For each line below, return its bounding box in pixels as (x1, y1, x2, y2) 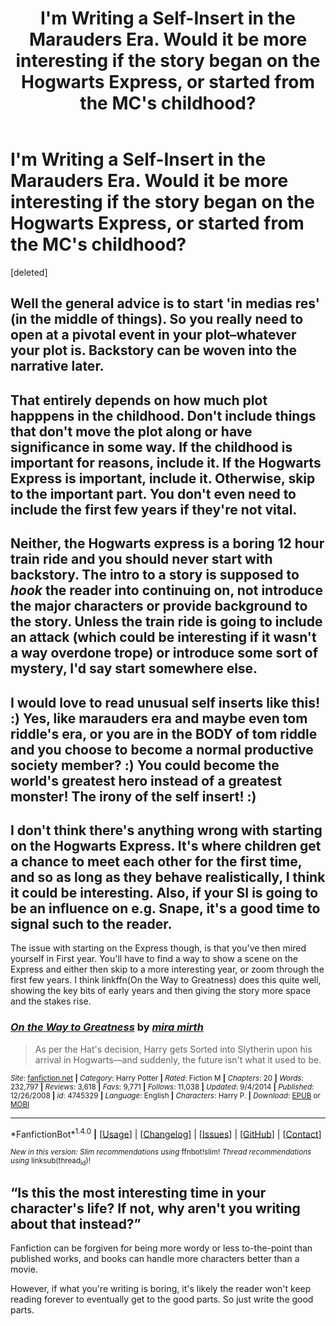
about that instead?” (10, 1215, 142, 1232)
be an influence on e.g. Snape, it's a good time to (10, 900, 321, 917)
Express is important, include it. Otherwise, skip (10, 470, 316, 487)
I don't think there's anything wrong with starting (10, 822, 323, 839)
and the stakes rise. (10, 995, 92, 1007)
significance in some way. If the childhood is (10, 438, 293, 456)
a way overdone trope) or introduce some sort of (10, 645, 319, 662)
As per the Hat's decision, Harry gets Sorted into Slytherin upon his (34, 1043, 313, 1055)
